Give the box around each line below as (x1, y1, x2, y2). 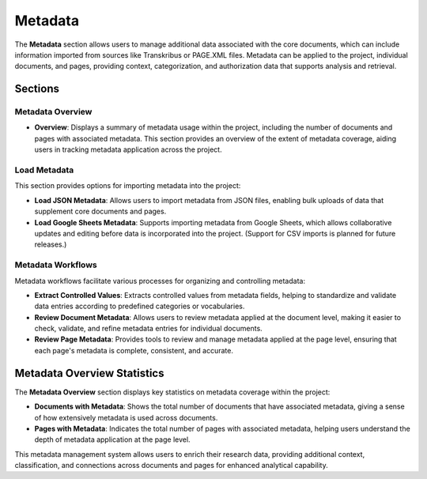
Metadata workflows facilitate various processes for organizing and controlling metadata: (14, 276, 306, 285)
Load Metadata (14, 164, 74, 175)
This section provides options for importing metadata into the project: (14, 181, 241, 190)
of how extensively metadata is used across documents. (34, 413, 218, 422)
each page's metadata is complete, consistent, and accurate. (34, 345, 233, 355)
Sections (14, 82, 59, 96)
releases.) (34, 239, 67, 249)
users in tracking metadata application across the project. (34, 145, 222, 154)
